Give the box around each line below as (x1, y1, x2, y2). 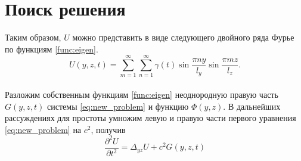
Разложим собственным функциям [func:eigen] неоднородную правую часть (5, 88, 278, 101)
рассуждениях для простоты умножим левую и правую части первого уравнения (5, 112, 296, 124)
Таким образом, (5, 31, 61, 44)
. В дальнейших (223, 100, 281, 112)
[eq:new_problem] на (5, 123, 82, 135)
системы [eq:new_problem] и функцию (47, 100, 189, 112)
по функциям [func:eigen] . (5, 42, 98, 55)
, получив (91, 123, 126, 135)
